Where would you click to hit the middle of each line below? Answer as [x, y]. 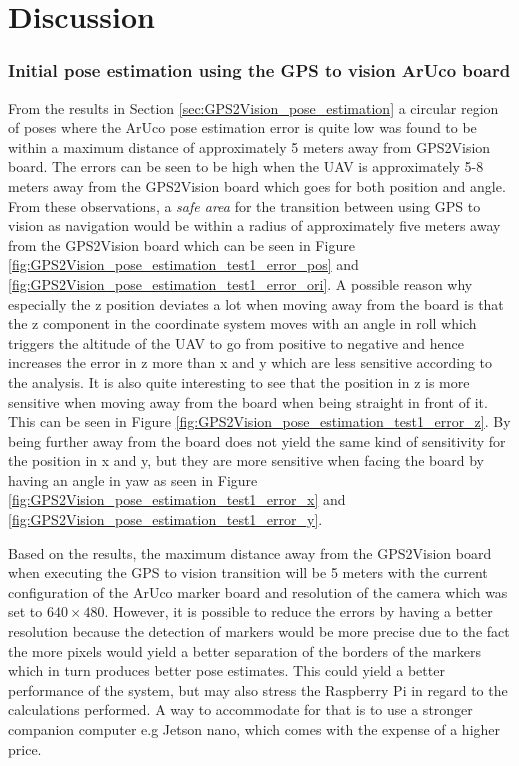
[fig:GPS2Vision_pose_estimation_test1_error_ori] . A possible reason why [240, 283]
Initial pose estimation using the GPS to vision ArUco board [259, 70]
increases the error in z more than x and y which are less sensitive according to [250, 362]
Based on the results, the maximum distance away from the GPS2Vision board [250, 552]
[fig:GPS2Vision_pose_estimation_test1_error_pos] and [183, 264]
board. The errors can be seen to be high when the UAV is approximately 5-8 [246, 166]
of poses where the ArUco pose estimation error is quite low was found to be [242, 127]
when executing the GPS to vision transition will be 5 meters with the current [248, 572]
